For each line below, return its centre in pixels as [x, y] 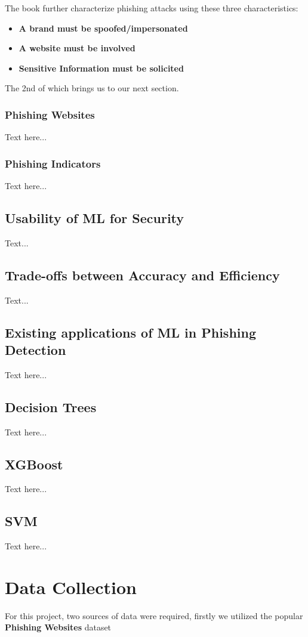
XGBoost [34, 464]
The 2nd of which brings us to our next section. [92, 88]
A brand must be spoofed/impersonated [103, 28]
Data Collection [71, 587]
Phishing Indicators [53, 163]
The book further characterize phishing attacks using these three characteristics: [152, 8]
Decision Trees [51, 406]
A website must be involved [77, 48]
